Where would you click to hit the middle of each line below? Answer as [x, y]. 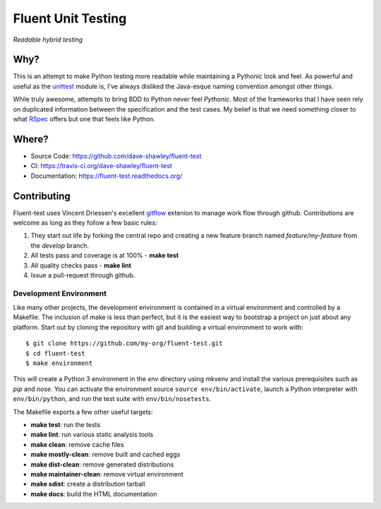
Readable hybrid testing [48, 40]
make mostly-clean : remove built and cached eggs [105, 455]
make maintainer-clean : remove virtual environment [107, 474]
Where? [31, 139]
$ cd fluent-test [55, 353]
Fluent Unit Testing [70, 18]
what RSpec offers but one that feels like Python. [84, 119]
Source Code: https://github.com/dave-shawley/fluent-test [116, 156]
